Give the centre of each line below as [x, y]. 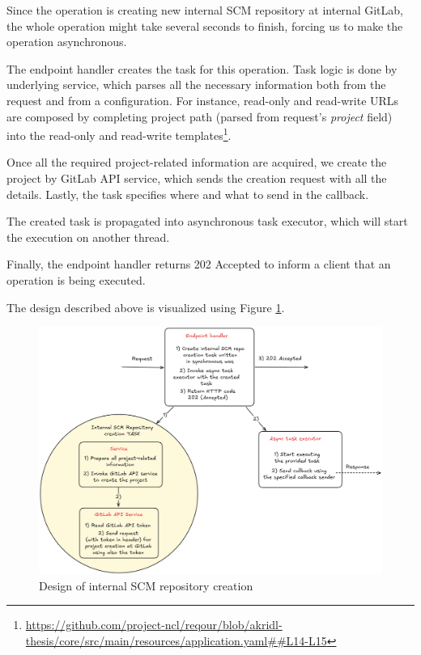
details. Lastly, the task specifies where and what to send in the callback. [188, 194]
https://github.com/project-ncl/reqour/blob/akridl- [154, 625]
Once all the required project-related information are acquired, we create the [197, 162]
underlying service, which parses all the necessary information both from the [196, 85]
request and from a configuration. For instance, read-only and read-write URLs [203, 100]
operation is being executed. [76, 279]
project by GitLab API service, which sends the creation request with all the [197, 178]
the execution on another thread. [88, 237]
